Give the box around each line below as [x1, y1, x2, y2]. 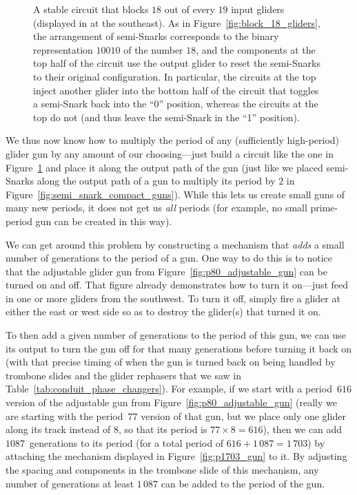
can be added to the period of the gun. [161, 476, 325, 490]
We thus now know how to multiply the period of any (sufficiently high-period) [6, 133, 340, 147]
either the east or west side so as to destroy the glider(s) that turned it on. [6, 304, 321, 319]
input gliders [231, 2, 285, 16]
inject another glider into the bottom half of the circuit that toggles [33, 83, 319, 97]
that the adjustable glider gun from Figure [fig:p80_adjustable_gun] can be [6, 264, 327, 278]
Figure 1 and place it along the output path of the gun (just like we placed [6, 160, 323, 174]
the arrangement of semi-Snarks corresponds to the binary [33, 29, 279, 43]
